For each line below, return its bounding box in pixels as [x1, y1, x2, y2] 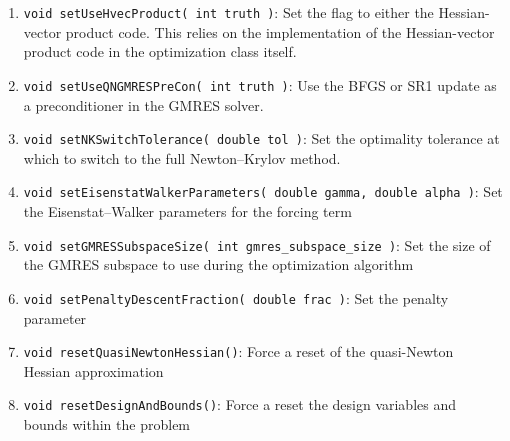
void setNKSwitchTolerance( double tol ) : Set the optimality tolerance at [23, 128, 500, 149]
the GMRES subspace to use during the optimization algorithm [23, 254, 414, 275]
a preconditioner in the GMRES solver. [23, 94, 264, 115]
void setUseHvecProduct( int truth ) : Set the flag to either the [23, 2, 434, 22]
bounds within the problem [23, 414, 191, 434]
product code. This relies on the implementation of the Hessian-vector [65, 21, 495, 42]
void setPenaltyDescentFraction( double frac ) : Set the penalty [23, 287, 449, 308]
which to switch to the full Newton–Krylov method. [23, 147, 341, 168]
